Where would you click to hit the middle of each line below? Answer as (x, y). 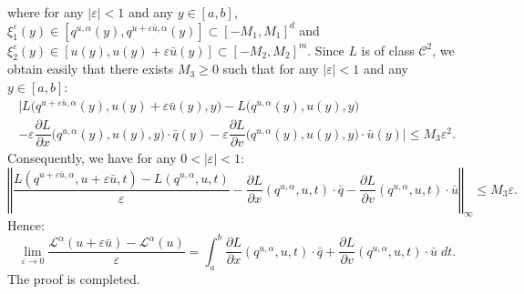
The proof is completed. (74, 278)
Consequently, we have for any (92, 158)
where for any (46, 12)
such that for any (271, 69)
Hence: (26, 224)
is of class (388, 50)
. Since (326, 50)
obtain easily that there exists (91, 69)
